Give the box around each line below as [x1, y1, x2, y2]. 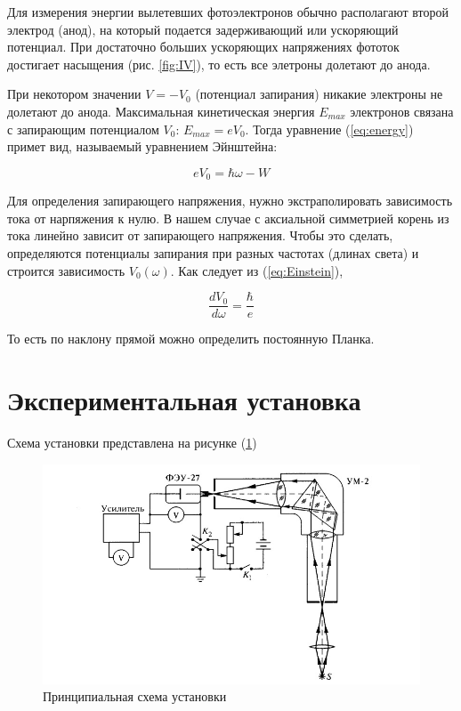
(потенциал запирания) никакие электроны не [195, 85, 443, 103]
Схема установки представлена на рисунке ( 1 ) [7, 432, 257, 451]
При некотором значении [7, 85, 142, 103]
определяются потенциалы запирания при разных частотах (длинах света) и [7, 243, 419, 262]
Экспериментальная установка [7, 382, 361, 418]
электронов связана [350, 101, 454, 120]
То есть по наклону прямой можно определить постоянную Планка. [7, 329, 375, 348]
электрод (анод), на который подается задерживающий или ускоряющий [7, 20, 399, 38]
